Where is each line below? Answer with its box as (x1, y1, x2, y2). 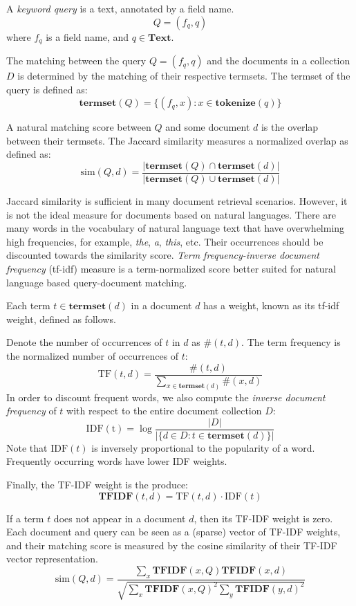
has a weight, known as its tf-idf (203, 298, 339, 313)
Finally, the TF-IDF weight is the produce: (6, 477, 189, 491)
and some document (165, 120, 250, 134)
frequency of (6, 403, 57, 418)
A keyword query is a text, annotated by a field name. (6, 1, 234, 15)
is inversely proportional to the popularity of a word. (91, 440, 315, 454)
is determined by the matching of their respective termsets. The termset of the (17, 68, 350, 83)
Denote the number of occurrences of (6, 335, 162, 349)
